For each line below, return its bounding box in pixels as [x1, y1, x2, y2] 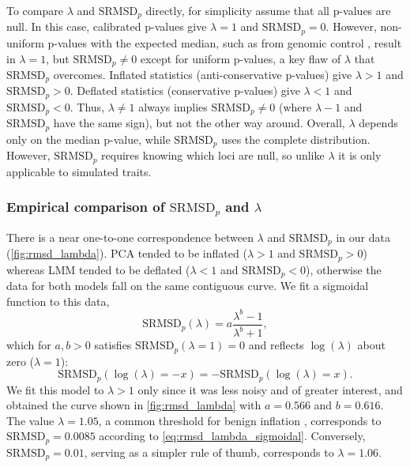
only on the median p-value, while [6, 130, 171, 147]
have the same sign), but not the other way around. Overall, [53, 115, 345, 131]
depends [359, 115, 398, 131]
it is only [338, 147, 382, 164]
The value [6, 412, 55, 428]
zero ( [6, 352, 35, 369]
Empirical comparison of [6, 197, 165, 217]
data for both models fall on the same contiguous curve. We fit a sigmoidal [6, 277, 369, 293]
